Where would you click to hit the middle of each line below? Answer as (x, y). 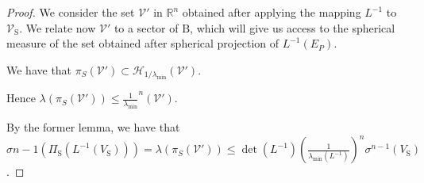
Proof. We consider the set (71, 12)
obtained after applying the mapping (272, 12)
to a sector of (146, 27)
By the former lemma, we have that (93, 127)
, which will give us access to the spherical (293, 27)
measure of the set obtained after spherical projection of (143, 43)
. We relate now (58, 27)
